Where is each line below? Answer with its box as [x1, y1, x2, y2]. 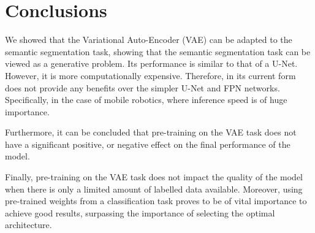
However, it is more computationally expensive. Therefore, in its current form [5, 69, 296, 82]
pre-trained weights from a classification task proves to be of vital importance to [5, 194, 307, 207]
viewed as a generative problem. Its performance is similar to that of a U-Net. [5, 57, 298, 70]
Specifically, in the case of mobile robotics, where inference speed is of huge [5, 93, 287, 106]
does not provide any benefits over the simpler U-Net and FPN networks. [5, 81, 280, 94]
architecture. [5, 218, 52, 231]
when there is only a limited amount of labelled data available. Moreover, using [5, 182, 303, 195]
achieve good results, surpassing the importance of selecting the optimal [5, 206, 275, 219]
